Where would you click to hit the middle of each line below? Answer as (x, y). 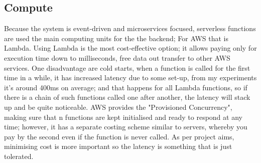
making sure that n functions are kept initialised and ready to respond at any (123, 117)
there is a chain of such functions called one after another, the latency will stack (127, 97)
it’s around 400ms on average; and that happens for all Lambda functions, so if (126, 87)
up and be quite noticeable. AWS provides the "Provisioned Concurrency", (118, 107)
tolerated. (19, 156)
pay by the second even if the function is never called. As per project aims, (119, 136)
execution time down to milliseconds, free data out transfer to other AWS (117, 57)
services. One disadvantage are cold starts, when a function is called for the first (127, 67)
